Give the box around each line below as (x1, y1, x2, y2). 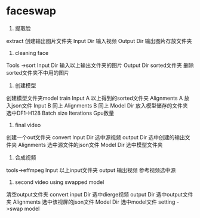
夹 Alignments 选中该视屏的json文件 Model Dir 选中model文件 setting (6, 198, 176, 205)
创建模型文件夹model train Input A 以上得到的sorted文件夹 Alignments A (6, 94, 183, 102)
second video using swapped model (14, 178, 104, 186)
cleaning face (14, 49, 49, 56)
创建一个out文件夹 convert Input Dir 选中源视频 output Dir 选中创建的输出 (6, 133, 185, 141)
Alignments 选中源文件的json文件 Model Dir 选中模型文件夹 (17, 141, 163, 148)
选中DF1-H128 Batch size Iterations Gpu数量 (6, 109, 115, 116)
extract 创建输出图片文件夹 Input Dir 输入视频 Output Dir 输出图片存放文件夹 (6, 37, 192, 44)
